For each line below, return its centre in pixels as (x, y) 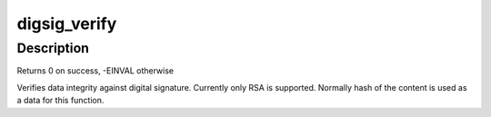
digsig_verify (67, 24)
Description (53, 48)
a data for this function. (60, 101)
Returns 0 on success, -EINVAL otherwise (95, 71)
